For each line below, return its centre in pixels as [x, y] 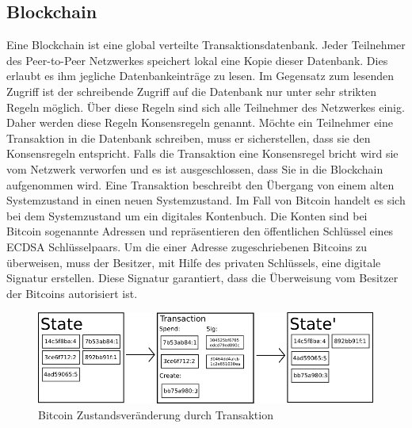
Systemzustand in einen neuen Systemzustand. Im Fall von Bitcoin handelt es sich [206, 200]
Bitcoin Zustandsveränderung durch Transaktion [156, 414]
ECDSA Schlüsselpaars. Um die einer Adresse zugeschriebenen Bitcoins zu [187, 246]
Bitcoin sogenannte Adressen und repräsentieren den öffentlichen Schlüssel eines [200, 231]
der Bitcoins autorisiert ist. [72, 293]
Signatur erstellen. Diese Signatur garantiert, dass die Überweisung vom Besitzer [202, 278]
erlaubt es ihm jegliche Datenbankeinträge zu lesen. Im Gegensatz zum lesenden [200, 76]
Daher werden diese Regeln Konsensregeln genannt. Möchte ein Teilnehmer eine [200, 122]
